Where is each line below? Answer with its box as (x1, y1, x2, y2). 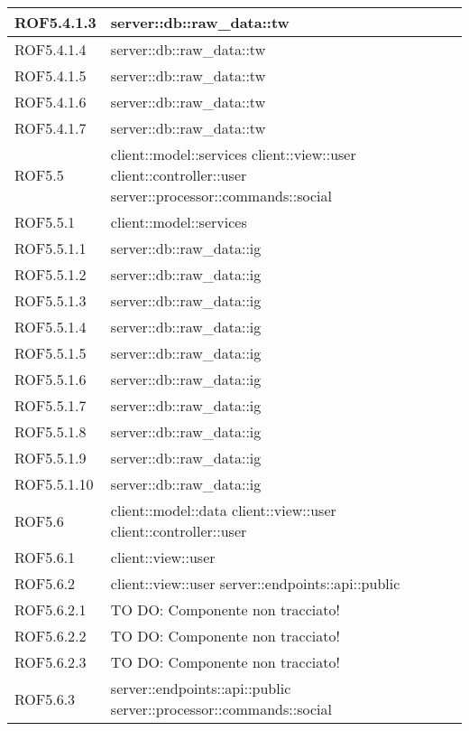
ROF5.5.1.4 (14, 316, 87, 337)
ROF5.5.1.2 (14, 264, 87, 285)
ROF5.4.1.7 (14, 117, 87, 138)
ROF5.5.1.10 (14, 473, 94, 494)
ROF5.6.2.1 (14, 599, 87, 620)
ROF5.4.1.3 (14, 12, 97, 33)
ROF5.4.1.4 (14, 39, 87, 60)
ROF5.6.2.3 (14, 651, 87, 672)
